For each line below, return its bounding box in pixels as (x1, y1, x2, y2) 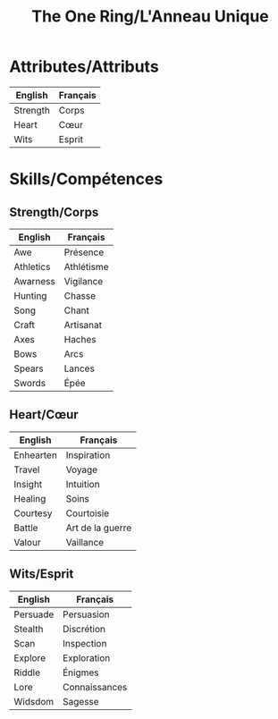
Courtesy (13, 507, 53, 520)
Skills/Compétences (9, 169, 164, 190)
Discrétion (62, 622, 105, 635)
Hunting (13, 289, 47, 301)
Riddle (13, 666, 40, 679)
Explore (13, 651, 46, 664)
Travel (13, 463, 40, 476)
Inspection (62, 637, 107, 649)
